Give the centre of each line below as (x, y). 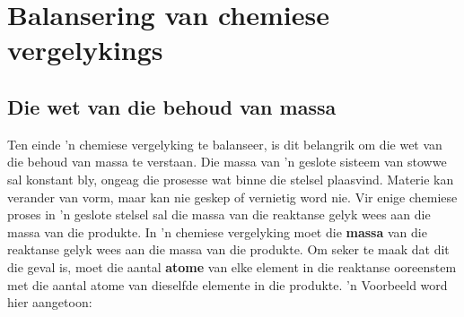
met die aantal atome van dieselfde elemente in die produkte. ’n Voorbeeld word (228, 284)
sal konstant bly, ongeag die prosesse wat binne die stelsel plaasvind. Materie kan (231, 179)
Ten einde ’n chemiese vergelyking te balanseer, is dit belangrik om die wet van (225, 144)
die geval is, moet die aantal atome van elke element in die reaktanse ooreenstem (232, 266)
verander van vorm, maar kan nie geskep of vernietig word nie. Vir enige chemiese (232, 197)
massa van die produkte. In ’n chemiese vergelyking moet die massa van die (217, 231)
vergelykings (85, 50)
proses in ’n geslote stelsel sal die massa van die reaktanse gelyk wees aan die (219, 214)
